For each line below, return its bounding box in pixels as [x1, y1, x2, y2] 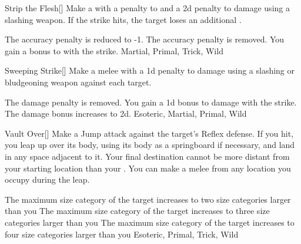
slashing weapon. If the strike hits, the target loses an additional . [5, 13, 242, 25]
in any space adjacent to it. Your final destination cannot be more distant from [5, 150, 290, 162]
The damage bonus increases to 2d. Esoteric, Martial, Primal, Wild [5, 107, 247, 120]
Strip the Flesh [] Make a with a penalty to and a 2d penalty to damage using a [5, 2, 290, 14]
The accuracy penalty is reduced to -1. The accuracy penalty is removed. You [5, 33, 285, 45]
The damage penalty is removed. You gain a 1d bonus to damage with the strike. [5, 95, 297, 108]
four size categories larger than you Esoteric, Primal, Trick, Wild [5, 227, 239, 240]
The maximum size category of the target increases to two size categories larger [5, 193, 291, 205]
